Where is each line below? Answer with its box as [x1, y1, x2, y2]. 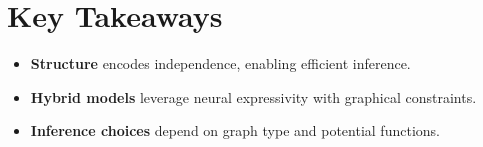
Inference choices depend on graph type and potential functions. [30, 120, 440, 141]
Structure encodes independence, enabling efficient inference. [30, 53, 411, 74]
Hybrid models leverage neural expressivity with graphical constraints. [30, 86, 477, 107]
